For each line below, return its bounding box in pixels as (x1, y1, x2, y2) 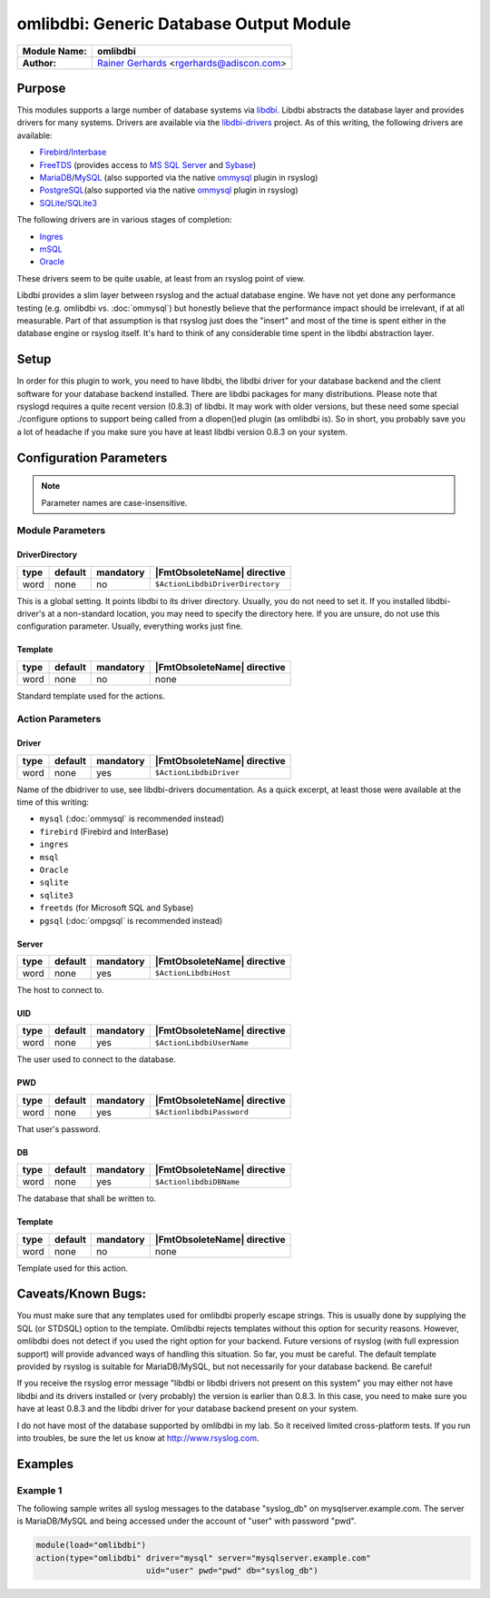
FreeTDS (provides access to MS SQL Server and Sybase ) (39, 159, 257, 170)
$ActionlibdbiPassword (154, 1107, 249, 1117)
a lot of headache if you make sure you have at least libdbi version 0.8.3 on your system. (16, 426, 348, 437)
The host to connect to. (16, 984, 104, 995)
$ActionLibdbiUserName (154, 1037, 249, 1047)
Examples (16, 1456, 74, 1472)
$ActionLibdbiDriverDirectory (154, 580, 280, 590)
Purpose (16, 80, 66, 95)
